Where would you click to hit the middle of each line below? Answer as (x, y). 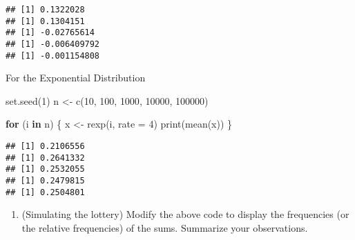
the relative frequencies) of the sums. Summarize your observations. (165, 227)
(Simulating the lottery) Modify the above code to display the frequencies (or (185, 214)
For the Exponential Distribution (76, 78)
